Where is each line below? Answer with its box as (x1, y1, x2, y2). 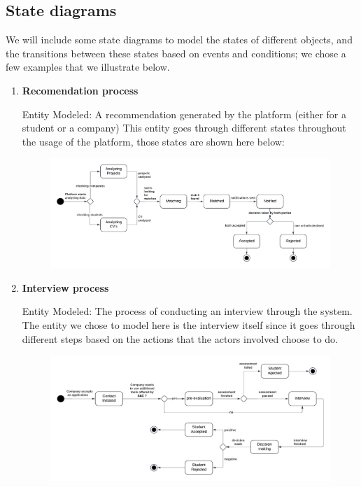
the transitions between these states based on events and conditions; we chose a (6, 45, 346, 60)
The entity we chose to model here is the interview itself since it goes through (22, 318, 355, 332)
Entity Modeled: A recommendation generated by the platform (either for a (22, 106, 346, 121)
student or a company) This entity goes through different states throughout (22, 120, 346, 135)
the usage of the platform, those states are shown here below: (22, 134, 285, 148)
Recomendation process (22, 83, 139, 97)
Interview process (22, 280, 109, 295)
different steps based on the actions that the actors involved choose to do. (22, 331, 339, 346)
